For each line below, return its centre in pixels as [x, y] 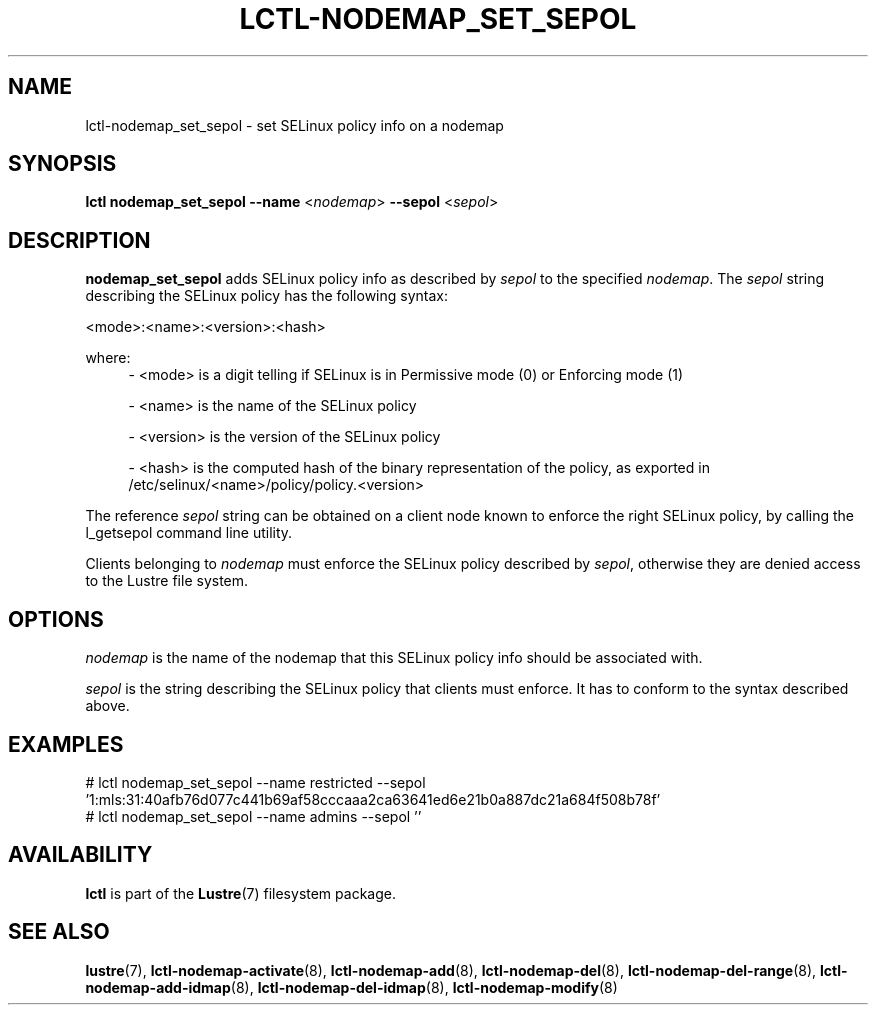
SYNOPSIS [62, 164]
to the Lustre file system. [167, 581]
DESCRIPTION [79, 240]
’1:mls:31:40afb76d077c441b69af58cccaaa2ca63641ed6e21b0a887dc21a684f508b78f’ [373, 799]
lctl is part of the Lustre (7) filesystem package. [240, 893]
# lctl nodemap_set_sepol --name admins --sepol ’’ [253, 816]
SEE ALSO [59, 932]
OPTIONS [56, 619]
